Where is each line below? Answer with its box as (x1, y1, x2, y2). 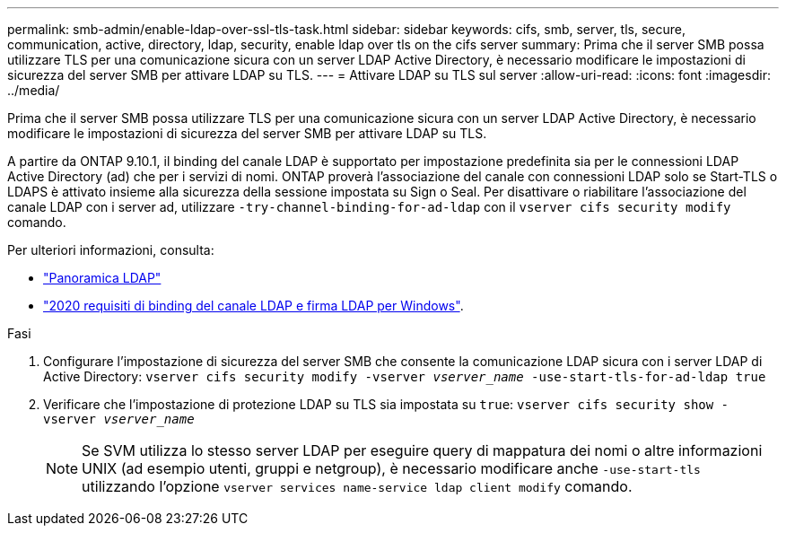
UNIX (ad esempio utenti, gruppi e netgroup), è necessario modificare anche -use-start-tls (82, 459, 701, 477)
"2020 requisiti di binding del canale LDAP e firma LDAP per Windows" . (43, 298, 464, 313)
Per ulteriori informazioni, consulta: (7, 242, 214, 258)
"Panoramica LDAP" (43, 270, 162, 285)
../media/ (7, 83, 60, 98)
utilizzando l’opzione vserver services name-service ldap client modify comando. (82, 477, 633, 495)
